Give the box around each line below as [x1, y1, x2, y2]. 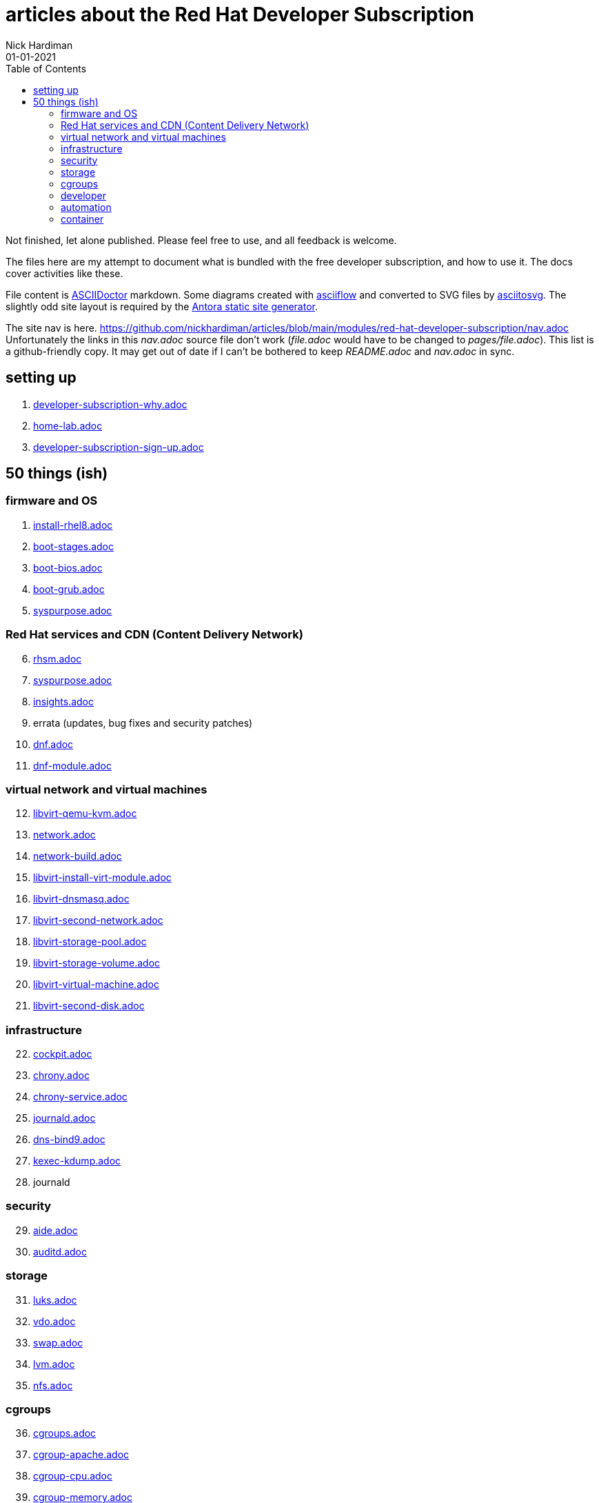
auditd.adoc [33, 1245, 87, 1258]
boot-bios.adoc [33, 561, 103, 574]
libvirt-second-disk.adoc [33, 1000, 145, 1012]
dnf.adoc [33, 738, 74, 750]
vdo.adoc [33, 1315, 76, 1327]
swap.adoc [33, 1336, 83, 1349]
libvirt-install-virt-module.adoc [33, 871, 172, 884]
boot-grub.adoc [33, 583, 105, 595]
